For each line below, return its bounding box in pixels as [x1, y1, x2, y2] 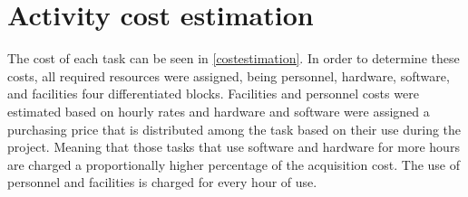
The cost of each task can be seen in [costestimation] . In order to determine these [7, 49, 460, 68]
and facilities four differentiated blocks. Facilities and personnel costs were [7, 84, 419, 103]
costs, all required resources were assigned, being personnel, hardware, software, [7, 66, 450, 85]
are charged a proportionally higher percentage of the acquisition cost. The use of [7, 155, 461, 174]
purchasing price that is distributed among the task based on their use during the [7, 119, 462, 138]
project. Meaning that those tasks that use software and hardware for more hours [7, 137, 460, 156]
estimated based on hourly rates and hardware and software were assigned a [7, 101, 430, 120]
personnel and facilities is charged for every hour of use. [7, 173, 317, 192]
